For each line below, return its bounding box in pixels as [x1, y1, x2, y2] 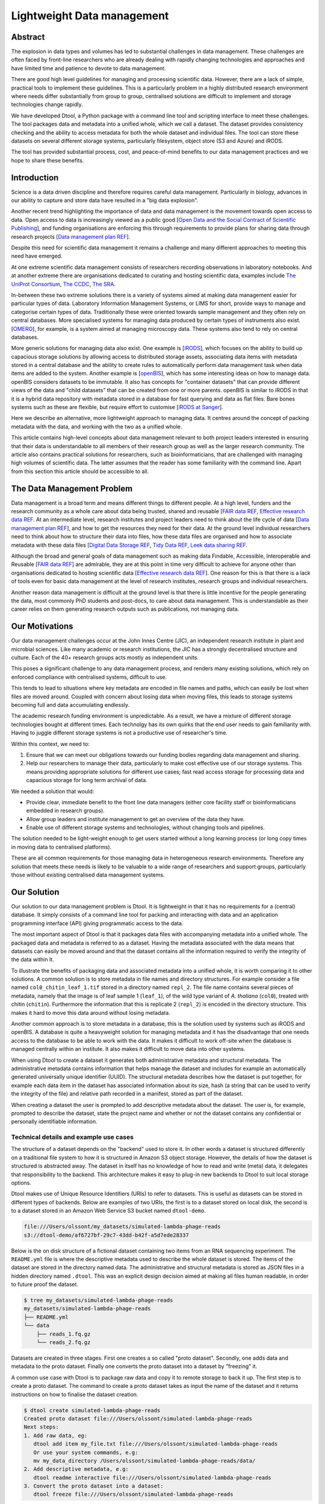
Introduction [11, 172, 59, 183]
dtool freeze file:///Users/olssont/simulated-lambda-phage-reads [33, 1491, 234, 1498]
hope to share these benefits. [11, 156, 84, 164]
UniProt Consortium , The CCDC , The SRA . [11, 280, 116, 288]
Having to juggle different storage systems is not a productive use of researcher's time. [11, 729, 228, 736]
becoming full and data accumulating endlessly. [11, 701, 130, 708]
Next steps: [23, 1423, 60, 1431]
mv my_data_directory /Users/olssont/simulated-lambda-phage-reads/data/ [33, 1457, 256, 1464]
